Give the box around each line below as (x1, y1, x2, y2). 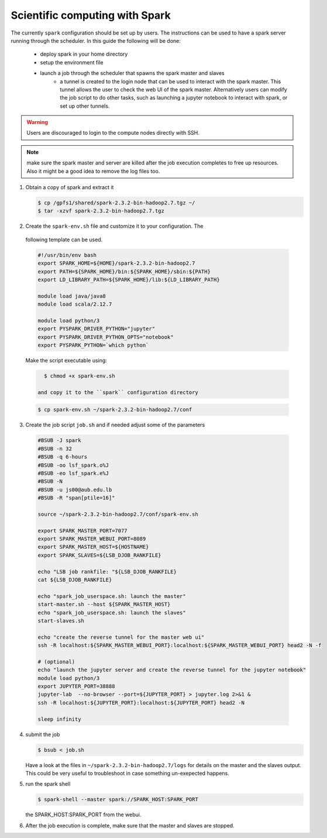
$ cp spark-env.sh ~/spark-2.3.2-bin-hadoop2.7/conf (37, 406, 192, 413)
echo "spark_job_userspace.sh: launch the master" (37, 593, 187, 600)
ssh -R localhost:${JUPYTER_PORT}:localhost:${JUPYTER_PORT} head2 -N (37, 699, 245, 706)
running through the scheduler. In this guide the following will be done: (11, 37, 181, 44)
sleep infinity (37, 716, 81, 723)
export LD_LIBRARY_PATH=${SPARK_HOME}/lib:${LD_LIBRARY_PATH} (37, 276, 220, 283)
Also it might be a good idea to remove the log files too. (26, 167, 160, 175)
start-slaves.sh (37, 617, 85, 624)
